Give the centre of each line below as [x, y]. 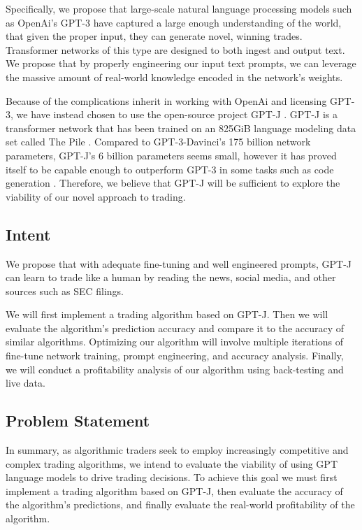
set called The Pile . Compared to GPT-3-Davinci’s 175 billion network [158, 142]
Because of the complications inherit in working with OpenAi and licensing [166, 100]
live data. [26, 383]
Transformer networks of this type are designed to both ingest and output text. [175, 49]
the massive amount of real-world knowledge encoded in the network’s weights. [174, 77]
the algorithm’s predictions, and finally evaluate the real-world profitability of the [180, 504]
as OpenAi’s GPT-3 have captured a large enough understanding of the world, [174, 22]
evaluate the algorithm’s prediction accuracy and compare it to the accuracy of [175, 328]
